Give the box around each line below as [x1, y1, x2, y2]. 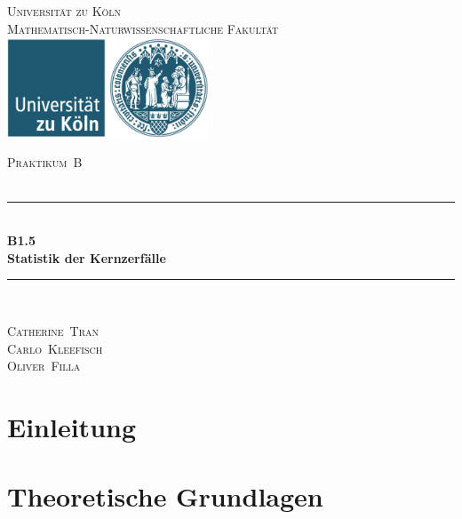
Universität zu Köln [7, 2, 122, 20]
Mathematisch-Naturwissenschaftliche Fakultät [7, 19, 279, 37]
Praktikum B [7, 153, 83, 172]
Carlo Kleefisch [7, 339, 103, 357]
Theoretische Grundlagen [7, 478, 323, 515]
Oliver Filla [7, 356, 81, 375]
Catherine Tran [7, 321, 100, 339]
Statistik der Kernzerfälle [7, 248, 166, 267]
